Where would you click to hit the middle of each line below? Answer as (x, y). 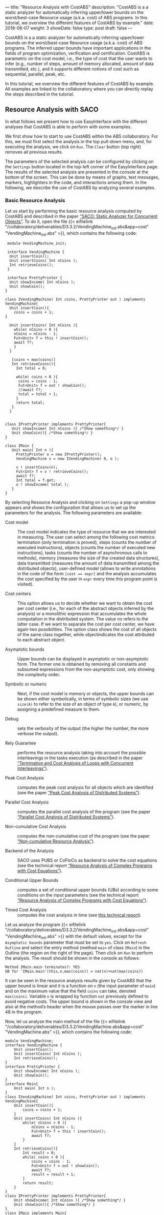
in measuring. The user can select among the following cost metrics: (86, 537)
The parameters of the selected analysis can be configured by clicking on (79, 161)
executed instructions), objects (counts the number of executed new (86, 547)
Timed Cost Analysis (26, 909)
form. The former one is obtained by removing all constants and (82, 664)
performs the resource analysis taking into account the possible (82, 752)
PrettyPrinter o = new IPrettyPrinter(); (59, 454)
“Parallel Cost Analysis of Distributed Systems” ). (66, 817)
